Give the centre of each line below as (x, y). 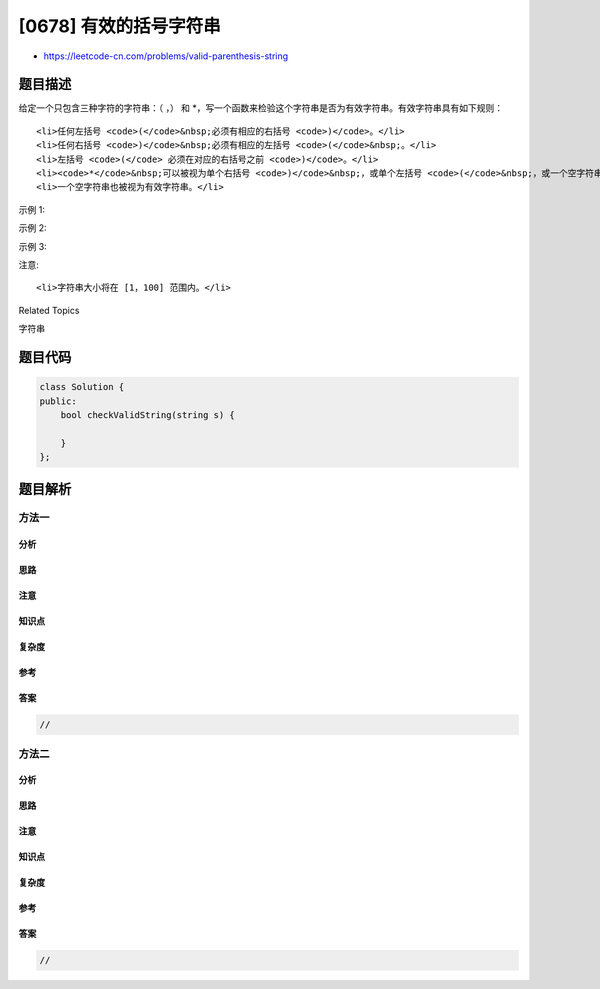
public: (58, 401)
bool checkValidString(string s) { (147, 414)
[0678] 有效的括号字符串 (119, 26)
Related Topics (49, 310)
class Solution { (82, 387)
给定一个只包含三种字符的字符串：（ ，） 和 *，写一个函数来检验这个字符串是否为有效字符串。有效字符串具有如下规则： (261, 108)
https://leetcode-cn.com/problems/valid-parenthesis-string (166, 56)
